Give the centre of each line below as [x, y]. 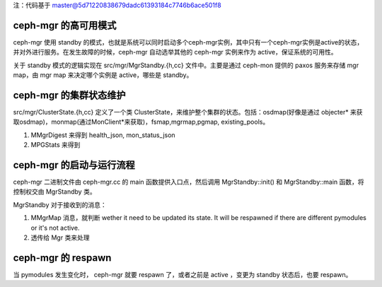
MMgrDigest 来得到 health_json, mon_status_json [103, 135]
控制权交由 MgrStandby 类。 [54, 192]
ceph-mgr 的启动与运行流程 [74, 165]
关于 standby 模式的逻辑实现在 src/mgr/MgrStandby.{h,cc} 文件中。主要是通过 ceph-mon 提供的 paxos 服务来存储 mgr [186, 65]
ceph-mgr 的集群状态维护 [69, 95]
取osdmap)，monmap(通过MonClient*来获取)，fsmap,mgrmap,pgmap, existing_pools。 [141, 122]
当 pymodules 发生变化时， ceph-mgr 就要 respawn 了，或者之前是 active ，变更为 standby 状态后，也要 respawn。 [183, 274]
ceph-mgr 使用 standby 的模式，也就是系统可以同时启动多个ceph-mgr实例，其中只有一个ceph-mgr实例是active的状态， [188, 42]
